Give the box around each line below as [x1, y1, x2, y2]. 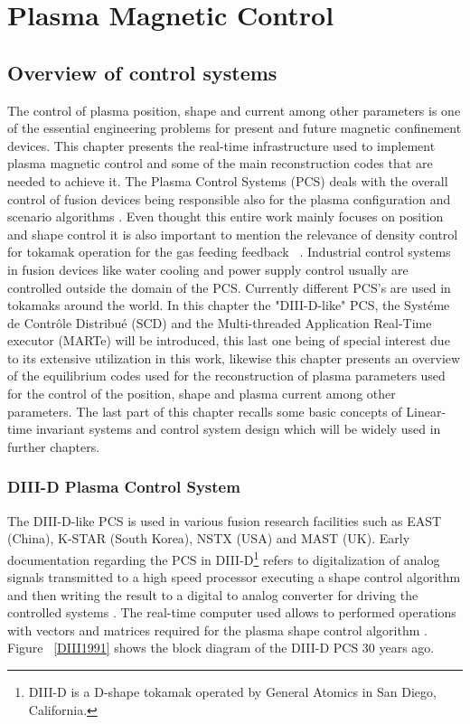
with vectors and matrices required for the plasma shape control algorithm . [7, 620, 428, 639]
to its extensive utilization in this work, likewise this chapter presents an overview [7, 348, 461, 367]
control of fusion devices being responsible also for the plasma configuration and [7, 189, 451, 208]
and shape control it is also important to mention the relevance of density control [7, 224, 458, 243]
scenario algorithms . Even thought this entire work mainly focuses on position [7, 207, 444, 226]
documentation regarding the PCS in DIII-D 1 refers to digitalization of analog [7, 547, 440, 569]
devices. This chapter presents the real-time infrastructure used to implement [7, 136, 436, 155]
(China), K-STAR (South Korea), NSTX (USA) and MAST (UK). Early [7, 529, 410, 548]
